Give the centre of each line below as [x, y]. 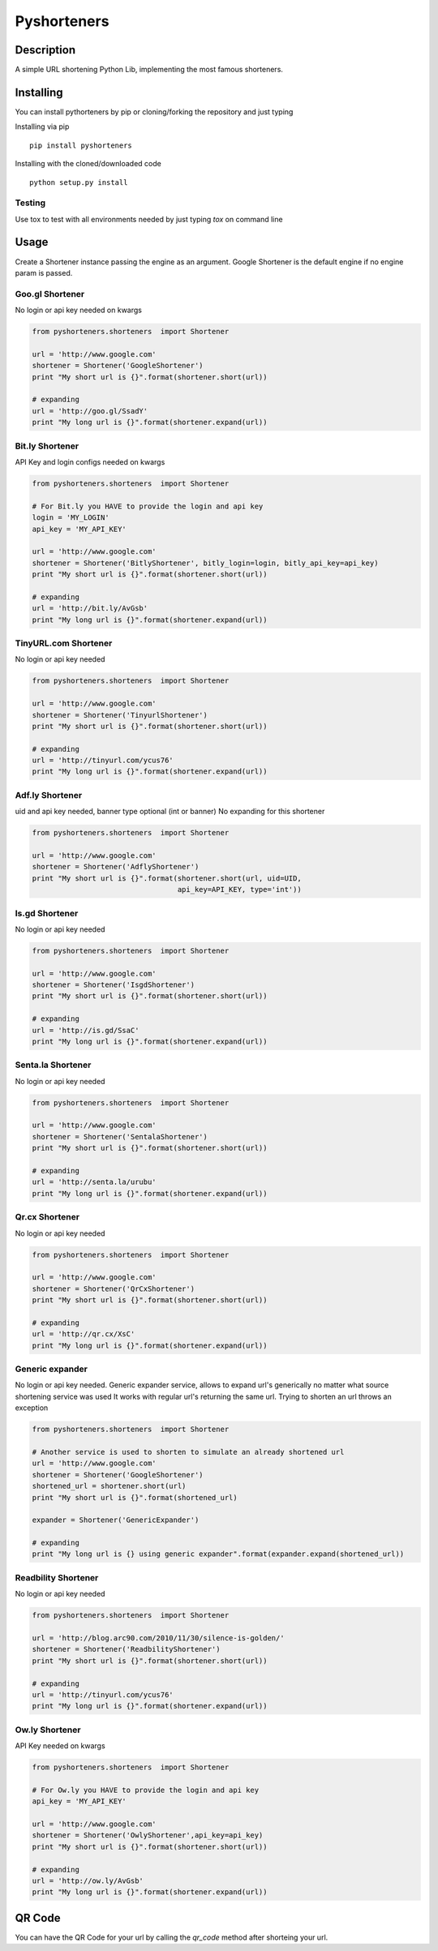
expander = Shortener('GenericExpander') [116, 1520]
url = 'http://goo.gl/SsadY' [90, 411]
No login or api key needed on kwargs [78, 310]
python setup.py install [79, 182]
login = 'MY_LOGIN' [71, 518]
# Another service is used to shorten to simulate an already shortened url [188, 1452]
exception [32, 1408]
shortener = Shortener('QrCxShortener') [113, 1289]
